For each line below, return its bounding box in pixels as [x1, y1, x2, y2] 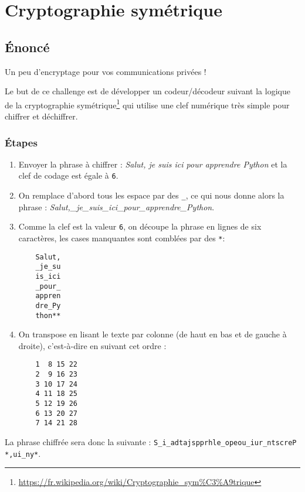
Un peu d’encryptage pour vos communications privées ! [5, 65, 206, 77]
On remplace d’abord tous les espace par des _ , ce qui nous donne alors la [18, 189, 284, 201]
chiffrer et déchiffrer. [5, 110, 78, 122]
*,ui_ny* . [5, 447, 41, 459]
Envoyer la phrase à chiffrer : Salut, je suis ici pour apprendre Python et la [18, 158, 287, 170]
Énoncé [5, 37, 50, 56]
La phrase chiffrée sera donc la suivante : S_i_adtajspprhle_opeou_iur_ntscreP [5, 436, 297, 448]
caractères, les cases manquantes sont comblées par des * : [18, 231, 225, 244]
